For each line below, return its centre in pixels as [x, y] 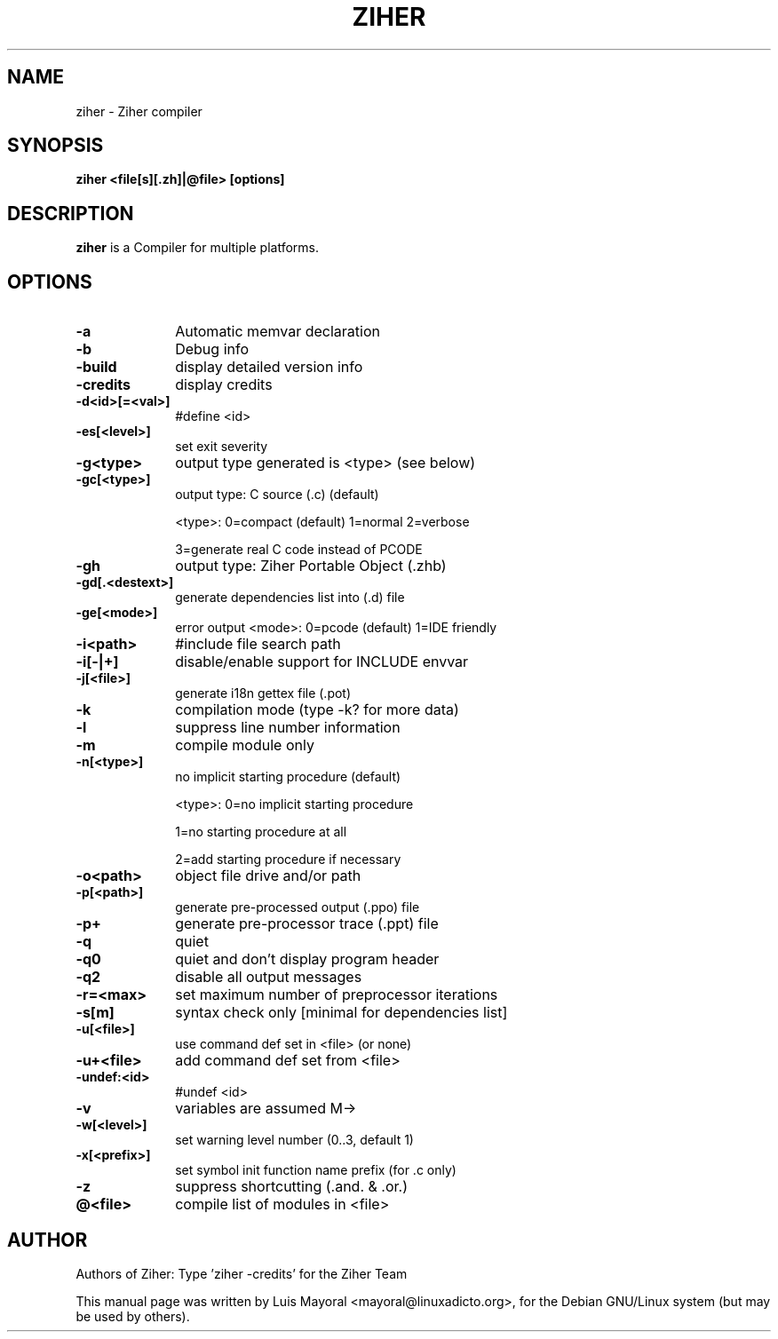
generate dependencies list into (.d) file [290, 598]
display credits [224, 385]
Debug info [212, 349]
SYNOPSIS [56, 146]
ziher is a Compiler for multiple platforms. [197, 248]
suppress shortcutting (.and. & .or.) [291, 1187]
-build [96, 367]
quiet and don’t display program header [307, 959]
